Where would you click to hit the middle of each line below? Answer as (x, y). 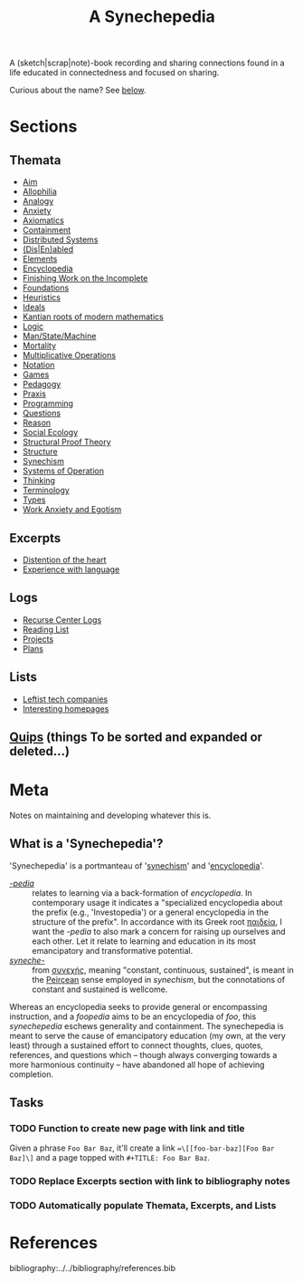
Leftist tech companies (65, 699)
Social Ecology (50, 432)
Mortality (39, 345)
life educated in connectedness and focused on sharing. (114, 73)
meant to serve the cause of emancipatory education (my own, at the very (148, 1035)
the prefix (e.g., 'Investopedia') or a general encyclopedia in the (151, 912)
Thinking (39, 481)
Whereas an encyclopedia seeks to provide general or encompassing (138, 1006)
